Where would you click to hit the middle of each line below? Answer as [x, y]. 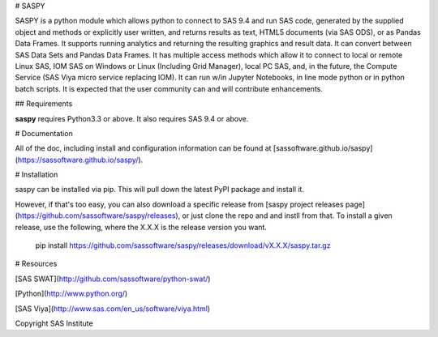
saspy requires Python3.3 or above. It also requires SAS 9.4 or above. [132, 118]
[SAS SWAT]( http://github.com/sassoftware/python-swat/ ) [113, 279]
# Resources [36, 264]
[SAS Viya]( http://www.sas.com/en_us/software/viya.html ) [113, 309]
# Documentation [44, 133]
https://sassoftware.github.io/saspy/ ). [80, 160]
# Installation [36, 175]
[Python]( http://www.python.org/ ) [71, 294]
